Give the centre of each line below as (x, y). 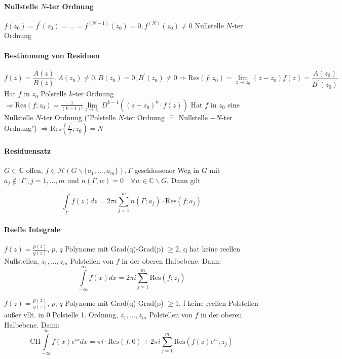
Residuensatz (28, 150)
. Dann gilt (183, 180)
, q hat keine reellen (210, 249)
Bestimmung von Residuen (52, 55)
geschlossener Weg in (167, 170)
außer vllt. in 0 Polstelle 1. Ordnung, (61, 315)
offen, (34, 170)
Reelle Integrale (32, 229)
